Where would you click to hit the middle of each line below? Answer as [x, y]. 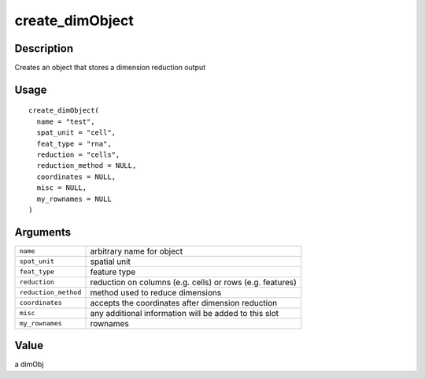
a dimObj [29, 364]
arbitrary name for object [137, 251]
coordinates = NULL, [76, 176]
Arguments [43, 232]
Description [44, 48]
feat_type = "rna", [74, 143]
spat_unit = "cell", [76, 133]
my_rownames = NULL [74, 199]
